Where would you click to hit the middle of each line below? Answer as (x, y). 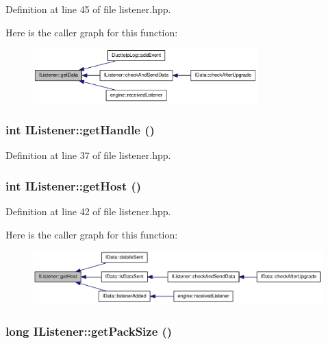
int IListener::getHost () (74, 185)
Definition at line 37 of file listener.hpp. (88, 155)
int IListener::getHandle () (80, 130)
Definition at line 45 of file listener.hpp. (88, 9)
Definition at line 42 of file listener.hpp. (88, 211)
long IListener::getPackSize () (89, 331)
